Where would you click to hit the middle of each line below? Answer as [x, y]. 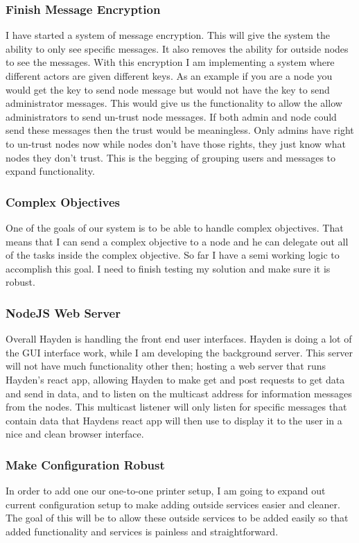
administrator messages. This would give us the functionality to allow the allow [174, 103]
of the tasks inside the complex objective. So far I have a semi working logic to [173, 255]
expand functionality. [50, 171]
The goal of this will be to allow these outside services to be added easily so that [177, 518]
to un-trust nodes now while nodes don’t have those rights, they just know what [176, 143]
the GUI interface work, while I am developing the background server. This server [179, 352]
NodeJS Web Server [63, 312]
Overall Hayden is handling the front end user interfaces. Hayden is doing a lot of [179, 339]
